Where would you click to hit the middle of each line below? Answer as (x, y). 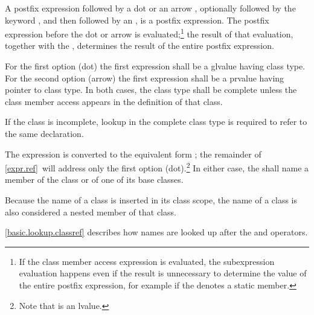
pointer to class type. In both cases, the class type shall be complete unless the (151, 90)
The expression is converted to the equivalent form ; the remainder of (133, 154)
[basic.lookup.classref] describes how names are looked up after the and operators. (156, 232)
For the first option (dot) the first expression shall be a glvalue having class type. (155, 66)
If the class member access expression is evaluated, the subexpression (147, 261)
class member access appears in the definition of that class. (114, 101)
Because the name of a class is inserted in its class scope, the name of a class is (151, 200)
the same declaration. (44, 133)
